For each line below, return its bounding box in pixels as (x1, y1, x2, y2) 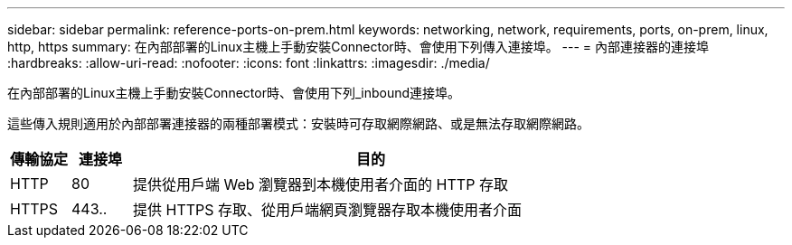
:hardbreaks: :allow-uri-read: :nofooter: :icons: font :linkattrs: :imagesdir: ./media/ (7, 55, 490, 71)
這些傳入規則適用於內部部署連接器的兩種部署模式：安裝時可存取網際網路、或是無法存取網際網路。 (7, 116, 589, 131)
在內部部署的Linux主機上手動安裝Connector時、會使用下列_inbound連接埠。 (7, 85, 461, 100)
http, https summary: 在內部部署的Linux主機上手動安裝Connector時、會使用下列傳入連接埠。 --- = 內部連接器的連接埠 (7, 39, 710, 54)
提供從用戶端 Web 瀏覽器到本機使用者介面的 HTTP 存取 (133, 175, 508, 193)
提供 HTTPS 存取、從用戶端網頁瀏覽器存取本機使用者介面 (133, 201, 523, 219)
